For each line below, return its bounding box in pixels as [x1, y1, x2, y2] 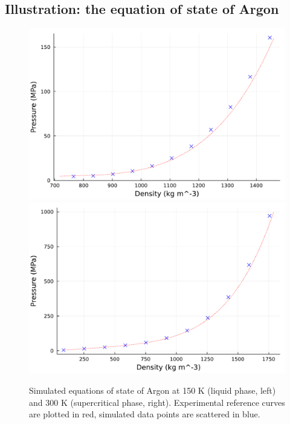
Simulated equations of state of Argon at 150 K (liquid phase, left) [29, 383, 276, 396]
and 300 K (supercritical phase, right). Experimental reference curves [29, 396, 285, 408]
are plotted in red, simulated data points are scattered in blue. [29, 408, 260, 420]
